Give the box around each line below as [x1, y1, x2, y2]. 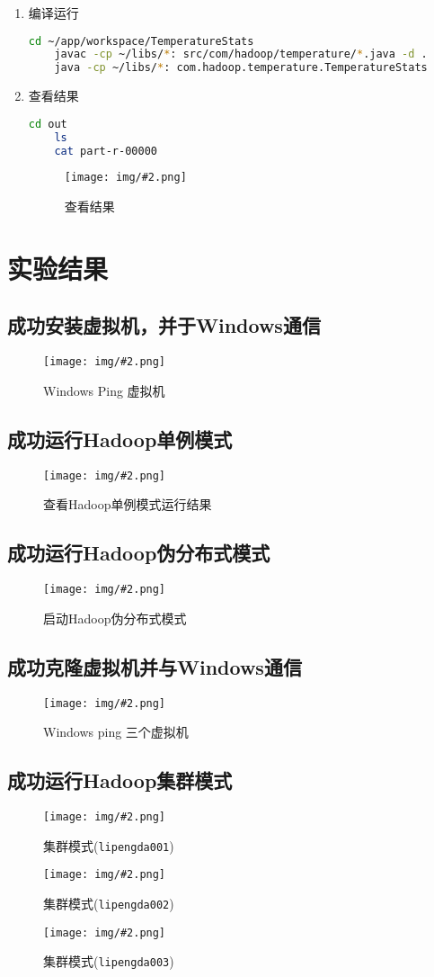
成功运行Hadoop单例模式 [7, 425, 233, 453]
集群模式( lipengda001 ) [43, 836, 174, 855]
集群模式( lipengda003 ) [43, 952, 174, 971]
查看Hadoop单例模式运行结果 [43, 495, 212, 514]
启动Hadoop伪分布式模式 [43, 608, 187, 627]
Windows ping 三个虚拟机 [43, 722, 189, 741]
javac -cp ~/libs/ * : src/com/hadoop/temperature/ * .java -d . [54, 48, 428, 61]
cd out [28, 117, 67, 130]
